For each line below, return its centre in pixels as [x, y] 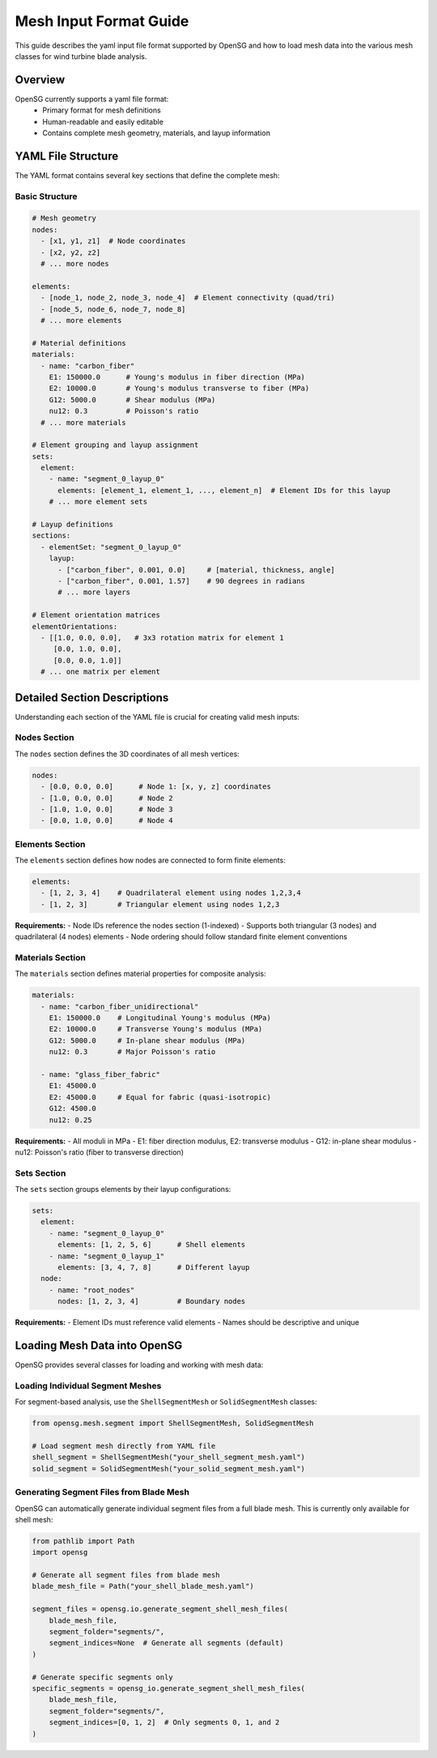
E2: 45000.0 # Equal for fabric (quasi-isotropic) [160, 1097]
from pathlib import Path [83, 1541]
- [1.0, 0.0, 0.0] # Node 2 [107, 798]
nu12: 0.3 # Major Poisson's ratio [132, 1052]
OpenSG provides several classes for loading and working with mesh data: [139, 1365]
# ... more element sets [98, 502]
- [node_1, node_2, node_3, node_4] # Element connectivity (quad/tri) [188, 298]
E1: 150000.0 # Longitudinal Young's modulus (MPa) [160, 1018]
